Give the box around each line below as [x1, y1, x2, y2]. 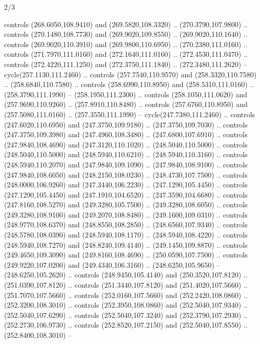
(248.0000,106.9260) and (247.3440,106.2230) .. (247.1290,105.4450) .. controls [4, 179, 248, 190]
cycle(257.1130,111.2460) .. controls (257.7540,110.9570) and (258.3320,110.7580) [4, 69, 257, 79]
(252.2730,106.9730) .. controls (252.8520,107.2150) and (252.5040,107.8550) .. [4, 319, 248, 330]
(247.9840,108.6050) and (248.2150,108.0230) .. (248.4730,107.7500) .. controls [4, 169, 248, 180]
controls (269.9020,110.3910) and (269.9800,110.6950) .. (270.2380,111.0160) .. [4, 38, 248, 49]
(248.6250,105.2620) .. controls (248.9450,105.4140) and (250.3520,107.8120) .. [4, 269, 248, 280]
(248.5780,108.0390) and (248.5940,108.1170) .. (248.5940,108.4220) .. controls [4, 229, 248, 240]
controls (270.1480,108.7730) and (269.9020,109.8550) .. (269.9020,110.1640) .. [4, 29, 248, 39]
